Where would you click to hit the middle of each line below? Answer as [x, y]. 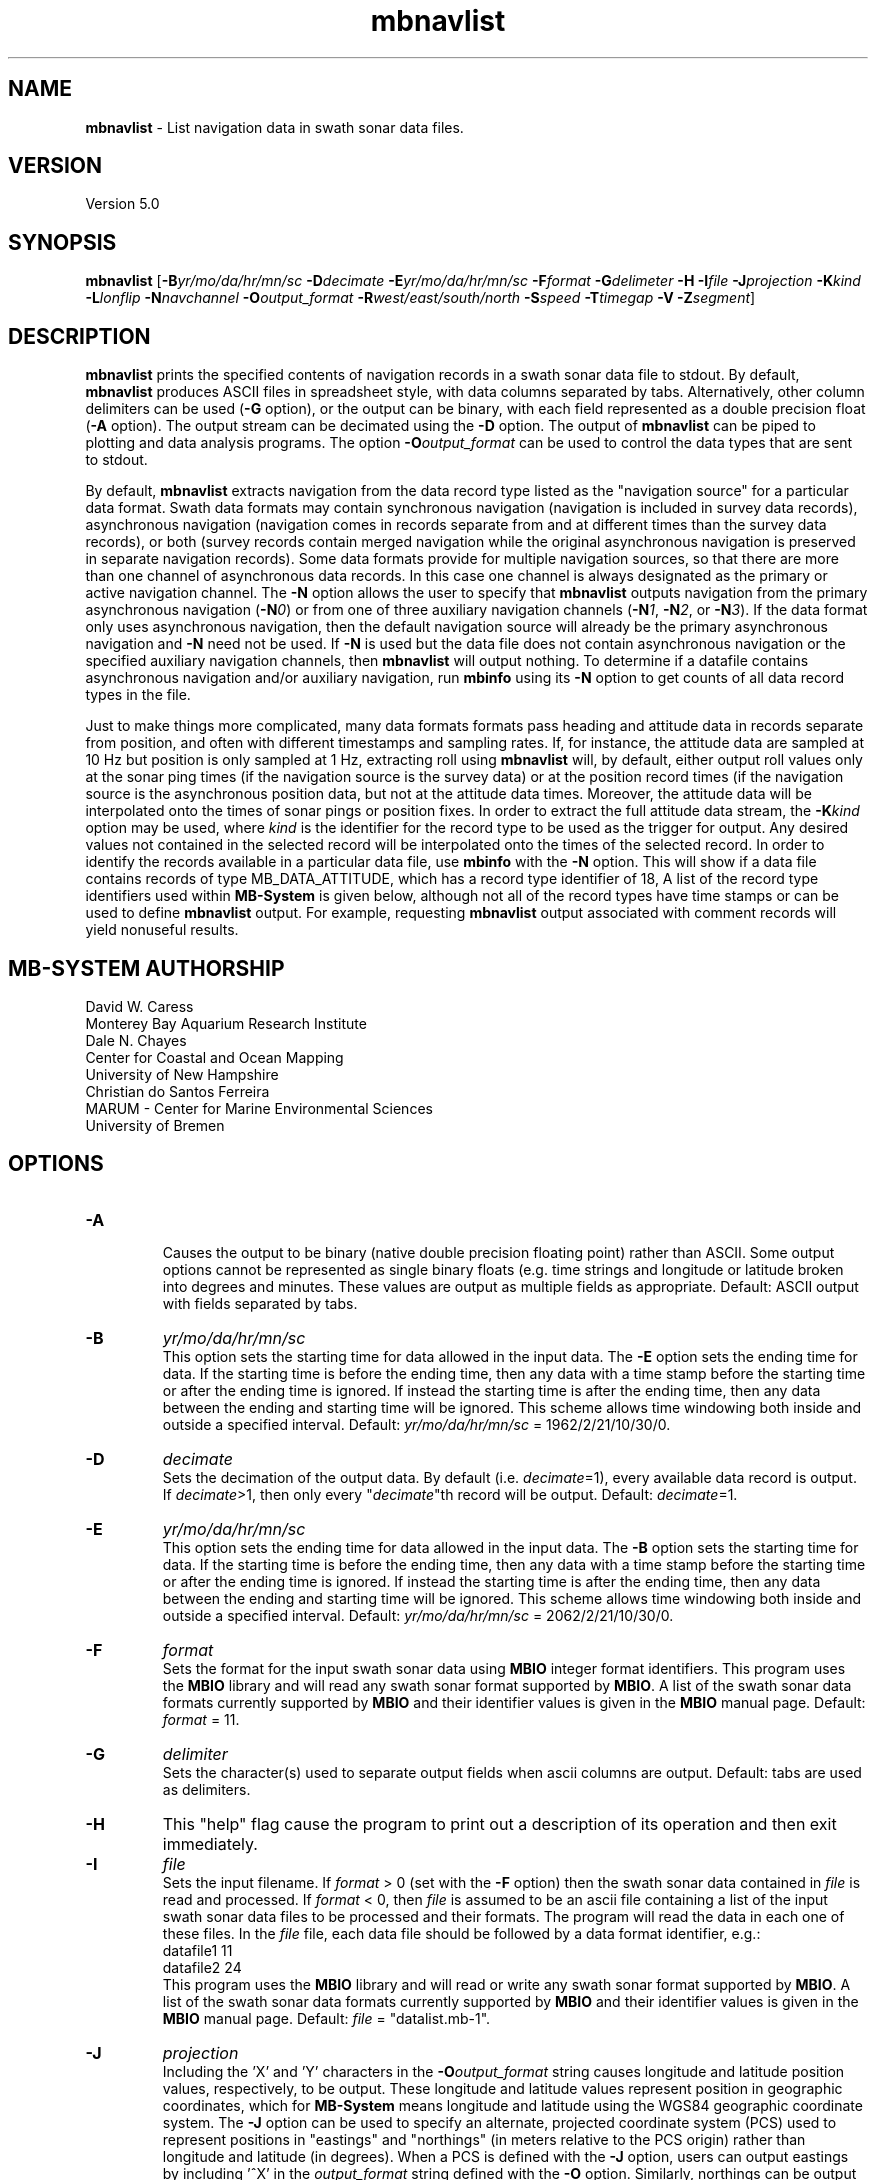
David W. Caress [139, 1006]
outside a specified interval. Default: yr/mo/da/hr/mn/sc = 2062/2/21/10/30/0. [418, 1615]
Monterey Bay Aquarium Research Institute [226, 1023]
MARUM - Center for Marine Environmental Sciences [259, 1108]
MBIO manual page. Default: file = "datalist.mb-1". [326, 2018]
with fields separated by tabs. [260, 1303]
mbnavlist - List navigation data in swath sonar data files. [274, 127]
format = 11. [201, 1719]
